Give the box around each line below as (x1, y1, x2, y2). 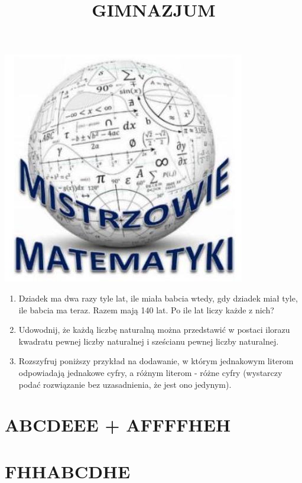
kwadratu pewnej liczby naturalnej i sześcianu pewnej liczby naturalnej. (18, 335, 279, 347)
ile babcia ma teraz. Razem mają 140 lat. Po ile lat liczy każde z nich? (18, 303, 274, 316)
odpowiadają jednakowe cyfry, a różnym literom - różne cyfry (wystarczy (18, 366, 282, 378)
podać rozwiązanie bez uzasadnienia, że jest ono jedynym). (18, 378, 232, 390)
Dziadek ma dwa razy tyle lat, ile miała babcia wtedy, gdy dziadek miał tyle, (18, 291, 298, 304)
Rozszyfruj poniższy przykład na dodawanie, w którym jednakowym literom (18, 355, 294, 367)
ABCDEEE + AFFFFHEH (5, 413, 231, 437)
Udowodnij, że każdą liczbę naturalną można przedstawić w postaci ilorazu (18, 323, 290, 336)
